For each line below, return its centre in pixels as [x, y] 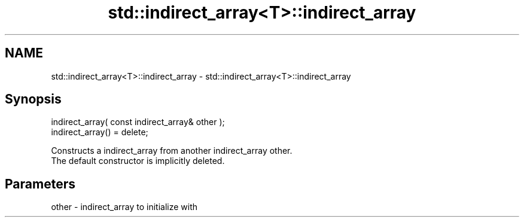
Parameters [40, 184]
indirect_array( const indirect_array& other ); [138, 122]
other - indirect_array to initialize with [124, 207]
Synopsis [33, 99]
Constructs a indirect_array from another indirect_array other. [172, 151]
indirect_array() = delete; [100, 132]
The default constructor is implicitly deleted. [138, 161]
